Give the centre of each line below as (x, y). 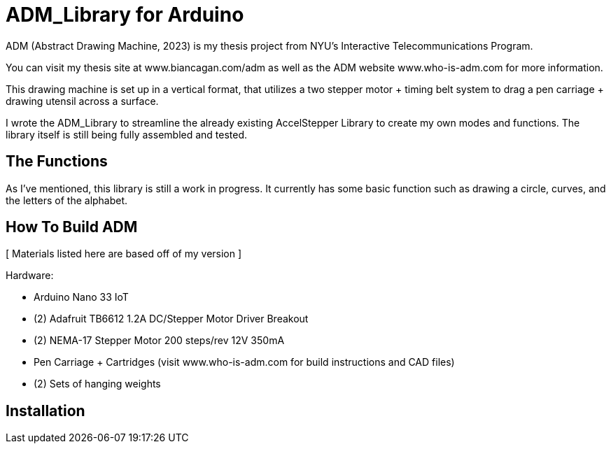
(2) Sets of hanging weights (97, 384)
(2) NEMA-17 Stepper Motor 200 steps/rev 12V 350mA (159, 341)
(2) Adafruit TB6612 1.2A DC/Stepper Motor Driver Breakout (171, 319)
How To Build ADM (72, 227)
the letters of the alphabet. (67, 200)
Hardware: (30, 276)
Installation (45, 411)
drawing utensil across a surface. (82, 101)
